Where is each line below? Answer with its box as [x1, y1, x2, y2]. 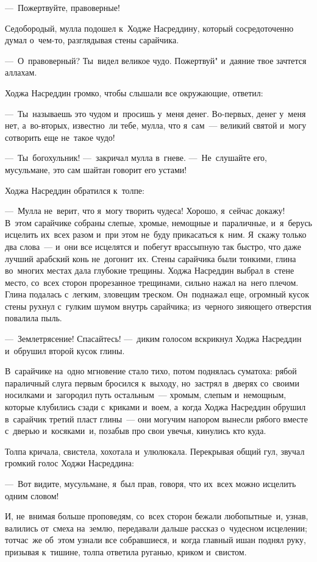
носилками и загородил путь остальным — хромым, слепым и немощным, [5, 388, 287, 401]
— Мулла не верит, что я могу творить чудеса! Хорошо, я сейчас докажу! [5, 204, 285, 217]
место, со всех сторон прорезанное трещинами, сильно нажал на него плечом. [5, 276, 299, 288]
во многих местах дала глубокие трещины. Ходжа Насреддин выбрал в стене [5, 264, 294, 277]
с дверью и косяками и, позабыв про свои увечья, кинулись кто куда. [5, 424, 266, 437]
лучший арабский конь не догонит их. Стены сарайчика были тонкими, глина [5, 252, 296, 265]
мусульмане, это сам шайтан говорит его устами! [5, 163, 187, 176]
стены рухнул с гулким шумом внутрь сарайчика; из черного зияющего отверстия [5, 299, 312, 312]
